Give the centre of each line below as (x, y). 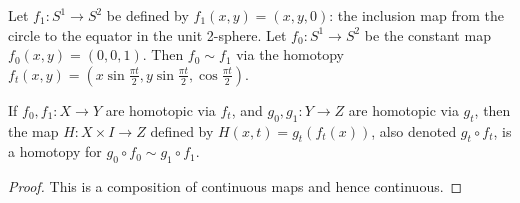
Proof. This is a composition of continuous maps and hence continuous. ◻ (235, 186)
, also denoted (414, 130)
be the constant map (427, 34)
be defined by (147, 15)
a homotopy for (55, 151)
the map (33, 130)
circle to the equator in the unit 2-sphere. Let (147, 34)
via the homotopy (290, 54)
